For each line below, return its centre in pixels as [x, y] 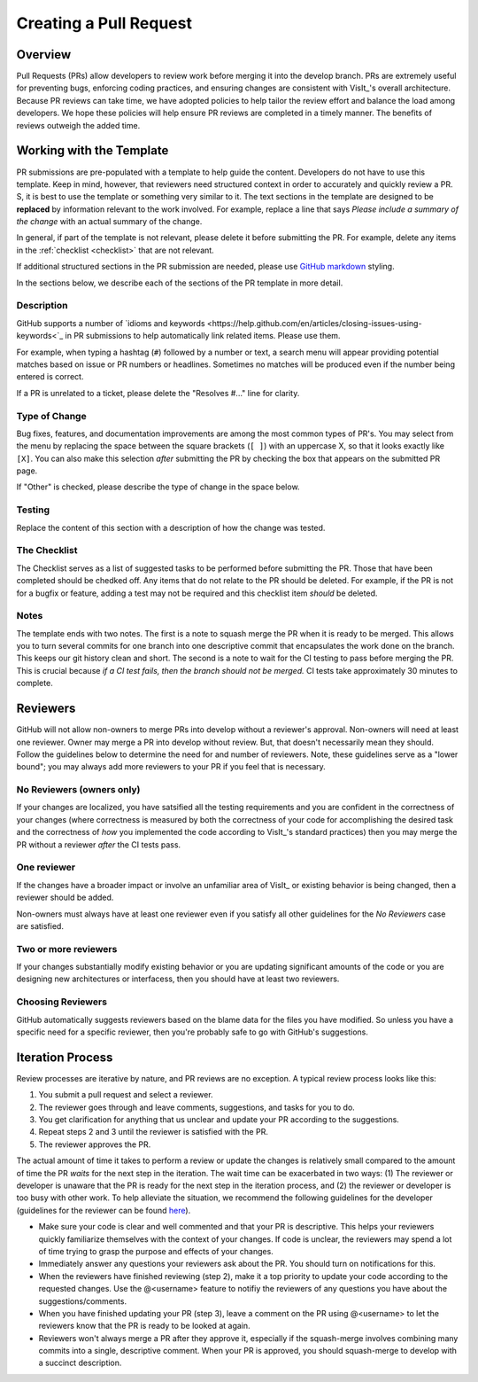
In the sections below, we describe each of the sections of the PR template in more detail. [180, 283]
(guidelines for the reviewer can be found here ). [104, 1210]
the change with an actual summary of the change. [109, 222]
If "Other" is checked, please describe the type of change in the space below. [158, 487]
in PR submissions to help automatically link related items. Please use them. [203, 336]
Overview [44, 55]
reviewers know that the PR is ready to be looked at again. [145, 1326]
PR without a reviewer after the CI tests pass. [99, 844]
